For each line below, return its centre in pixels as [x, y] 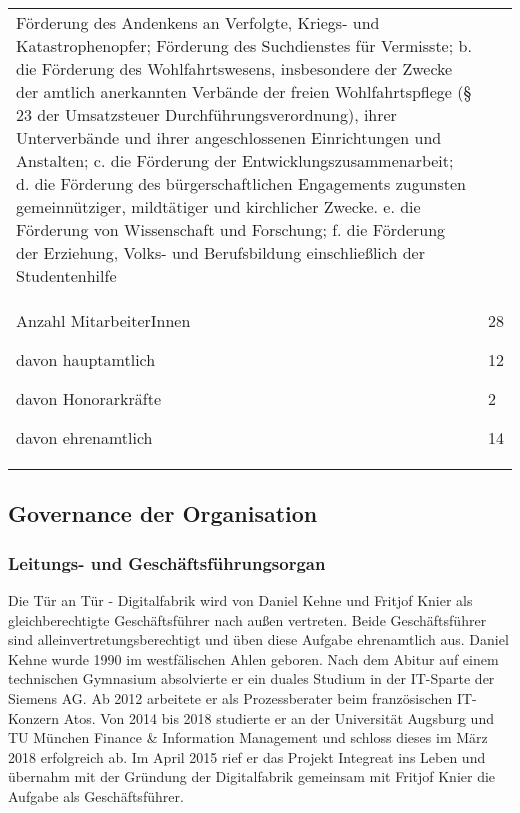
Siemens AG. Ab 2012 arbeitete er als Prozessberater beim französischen [230, 697]
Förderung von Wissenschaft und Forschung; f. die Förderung [231, 229]
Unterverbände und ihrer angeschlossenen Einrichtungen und [229, 137]
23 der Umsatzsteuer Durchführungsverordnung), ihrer [206, 114]
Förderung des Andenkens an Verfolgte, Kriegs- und [198, 22]
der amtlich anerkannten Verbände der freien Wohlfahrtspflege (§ [244, 91]
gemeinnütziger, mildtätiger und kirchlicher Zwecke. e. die [218, 206]
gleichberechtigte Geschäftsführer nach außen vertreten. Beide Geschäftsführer [247, 619]
